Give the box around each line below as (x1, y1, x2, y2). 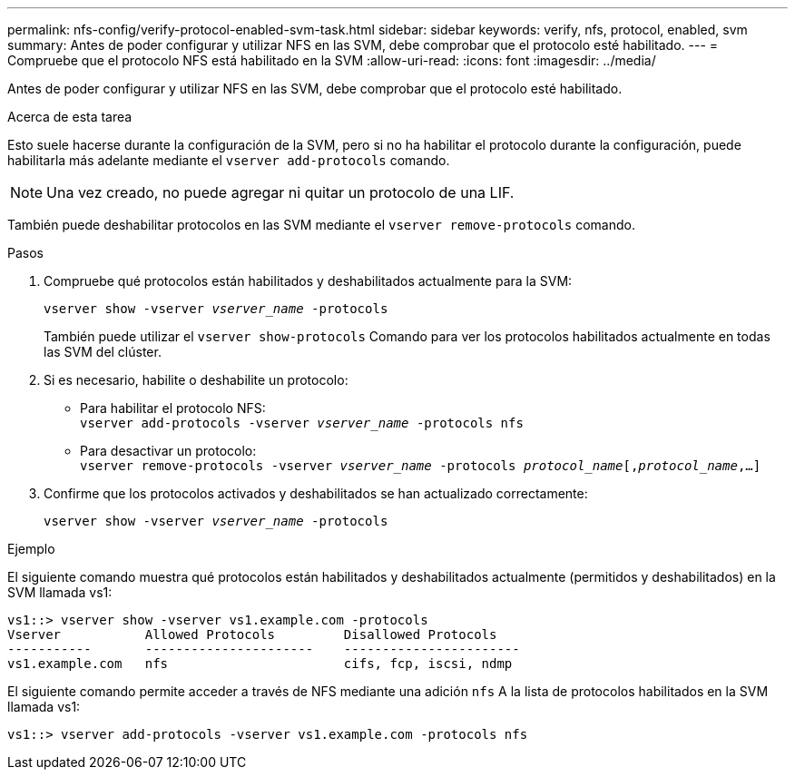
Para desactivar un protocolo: (80, 443, 257, 458)
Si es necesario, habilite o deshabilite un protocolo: (44, 372, 348, 388)
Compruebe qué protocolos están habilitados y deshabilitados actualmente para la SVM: (44, 273, 573, 289)
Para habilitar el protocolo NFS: (80, 400, 266, 416)
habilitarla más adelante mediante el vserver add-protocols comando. (7, 152, 450, 168)
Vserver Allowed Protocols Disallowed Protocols (7, 627, 497, 642)
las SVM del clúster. (44, 344, 162, 359)
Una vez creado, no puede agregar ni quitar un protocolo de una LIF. (46, 183, 515, 202)
